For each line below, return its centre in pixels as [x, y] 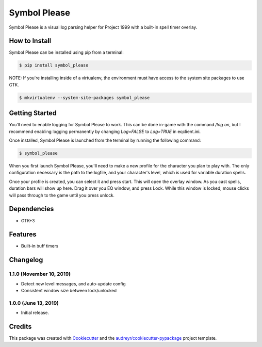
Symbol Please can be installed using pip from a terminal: [66, 52]
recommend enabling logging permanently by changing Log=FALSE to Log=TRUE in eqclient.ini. [105, 132]
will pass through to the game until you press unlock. [62, 195]
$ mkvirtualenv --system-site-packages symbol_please [84, 98]
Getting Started [33, 113]
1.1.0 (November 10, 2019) [40, 274]
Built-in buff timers [40, 246]
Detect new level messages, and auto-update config [74, 283]
